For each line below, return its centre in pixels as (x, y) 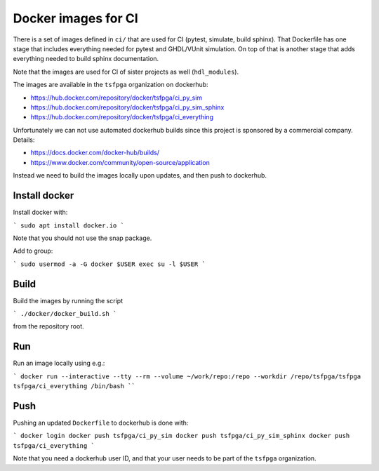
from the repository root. (48, 326)
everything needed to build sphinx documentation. (86, 59)
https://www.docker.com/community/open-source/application (120, 162)
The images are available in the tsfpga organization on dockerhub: (111, 85)
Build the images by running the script (68, 300)
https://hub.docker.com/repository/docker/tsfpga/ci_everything (122, 117)
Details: (24, 140)
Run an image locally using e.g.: (59, 363)
